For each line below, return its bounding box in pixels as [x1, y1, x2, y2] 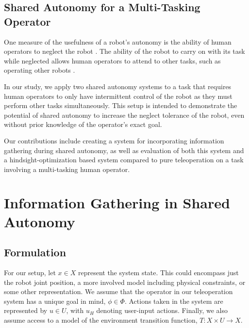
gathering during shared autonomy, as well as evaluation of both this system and [4, 145, 244, 155]
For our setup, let [4, 267, 56, 278]
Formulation [4, 245, 66, 260]
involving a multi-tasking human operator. [4, 164, 130, 174]
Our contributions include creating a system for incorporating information [4, 135, 224, 145]
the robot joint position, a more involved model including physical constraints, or [4, 277, 246, 287]
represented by [4, 305, 48, 315]
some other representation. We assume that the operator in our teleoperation [4, 286, 233, 297]
